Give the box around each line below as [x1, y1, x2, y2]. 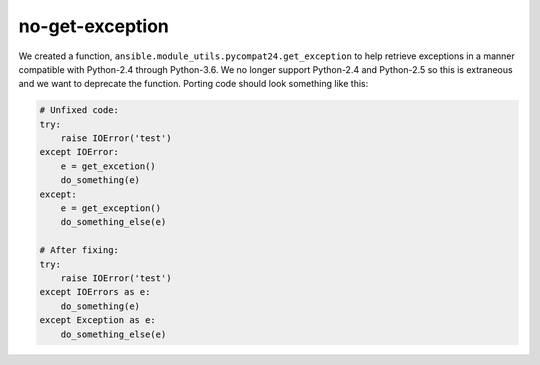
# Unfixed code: [39, 105, 120, 116]
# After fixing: [39, 245, 120, 256]
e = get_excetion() [60, 160, 157, 172]
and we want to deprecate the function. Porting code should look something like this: [18, 78, 369, 90]
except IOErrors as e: [39, 286, 151, 298]
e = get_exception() [60, 203, 162, 214]
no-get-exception [18, 15, 170, 37]
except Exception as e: [39, 315, 157, 326]
